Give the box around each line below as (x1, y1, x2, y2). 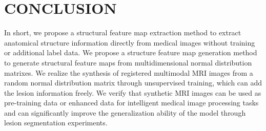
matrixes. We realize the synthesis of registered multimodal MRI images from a (4, 67, 253, 78)
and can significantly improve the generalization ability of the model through (4, 107, 246, 118)
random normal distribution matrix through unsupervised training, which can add (4, 77, 262, 88)
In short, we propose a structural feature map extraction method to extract (4, 27, 241, 38)
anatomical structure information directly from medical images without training (4, 37, 255, 48)
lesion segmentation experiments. (4, 117, 108, 128)
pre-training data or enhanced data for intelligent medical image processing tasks (4, 97, 259, 108)
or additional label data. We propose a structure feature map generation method (4, 47, 257, 58)
